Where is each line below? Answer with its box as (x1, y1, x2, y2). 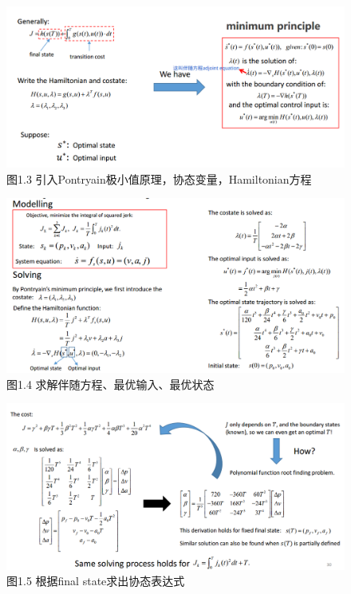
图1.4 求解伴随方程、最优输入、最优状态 (6, 375, 215, 392)
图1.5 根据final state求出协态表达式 (6, 572, 185, 589)
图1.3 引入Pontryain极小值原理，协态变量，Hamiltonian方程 (6, 170, 312, 187)
